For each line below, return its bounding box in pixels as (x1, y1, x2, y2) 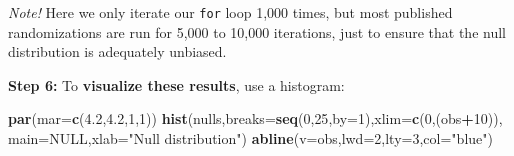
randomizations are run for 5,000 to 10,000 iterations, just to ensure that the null (8, 21, 506, 42)
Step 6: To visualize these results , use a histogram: (8, 74, 345, 95)
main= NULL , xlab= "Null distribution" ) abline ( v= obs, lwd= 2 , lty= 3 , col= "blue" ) (8, 128, 493, 149)
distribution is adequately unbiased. (8, 41, 227, 62)
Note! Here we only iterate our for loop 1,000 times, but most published (8, 2, 453, 22)
